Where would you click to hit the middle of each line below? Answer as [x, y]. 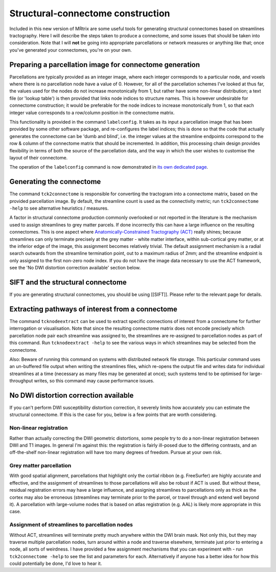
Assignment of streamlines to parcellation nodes [71, 525]
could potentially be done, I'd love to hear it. [56, 564]
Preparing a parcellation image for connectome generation [105, 65]
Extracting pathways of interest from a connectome [93, 309]
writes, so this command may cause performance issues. [94, 381]
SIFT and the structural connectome [68, 282]
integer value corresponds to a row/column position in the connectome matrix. [92, 112]
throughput [21, 381]
